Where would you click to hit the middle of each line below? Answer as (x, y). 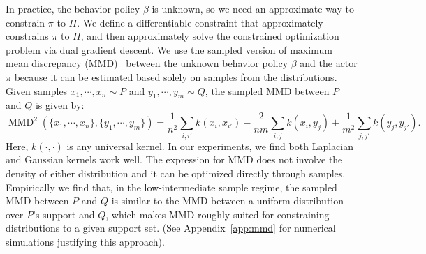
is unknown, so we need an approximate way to (253, 8)
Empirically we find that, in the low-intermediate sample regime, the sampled (171, 187)
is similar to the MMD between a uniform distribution (228, 201)
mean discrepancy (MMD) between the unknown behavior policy (147, 63)
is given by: (60, 105)
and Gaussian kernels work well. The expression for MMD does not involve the (174, 159)
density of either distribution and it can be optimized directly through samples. (176, 173)
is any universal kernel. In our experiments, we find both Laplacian (210, 145)
